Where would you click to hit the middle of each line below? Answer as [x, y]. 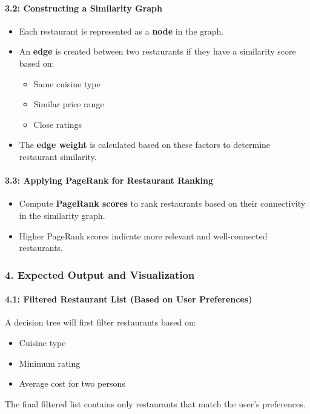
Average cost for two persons [72, 383]
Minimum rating [50, 363]
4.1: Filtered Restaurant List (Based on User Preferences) [129, 299]
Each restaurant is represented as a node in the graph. [121, 31]
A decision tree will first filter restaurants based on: [101, 322]
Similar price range [69, 104]
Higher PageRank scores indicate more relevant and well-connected [143, 235]
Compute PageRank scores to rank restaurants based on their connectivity [162, 203]
